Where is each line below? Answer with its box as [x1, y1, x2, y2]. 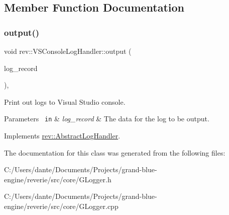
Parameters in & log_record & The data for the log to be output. [4, 113, 209, 124]
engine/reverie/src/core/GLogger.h [4, 174, 111, 184]
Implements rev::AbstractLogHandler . [4, 130, 121, 141]
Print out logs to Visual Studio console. [4, 96, 126, 107]
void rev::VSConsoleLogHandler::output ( [4, 46, 132, 56]
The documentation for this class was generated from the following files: [4, 147, 225, 158]
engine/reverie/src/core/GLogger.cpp [4, 201, 119, 211]
